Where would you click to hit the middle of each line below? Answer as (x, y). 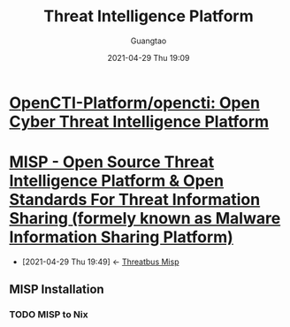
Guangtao (149, 41)
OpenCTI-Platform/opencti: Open (135, 103)
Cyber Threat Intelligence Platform (139, 122)
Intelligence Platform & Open (116, 181)
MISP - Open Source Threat (112, 162)
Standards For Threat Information (135, 200)
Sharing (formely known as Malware (145, 219)
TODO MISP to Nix (49, 315)
